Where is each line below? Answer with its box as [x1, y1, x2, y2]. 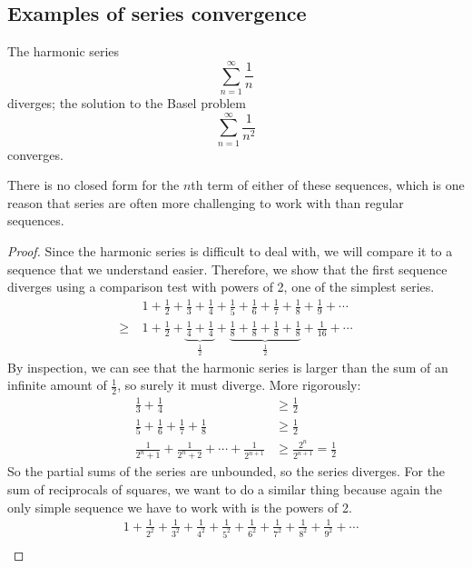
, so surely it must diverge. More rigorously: [117, 375, 361, 394]
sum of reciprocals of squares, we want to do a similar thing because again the [7, 479, 442, 498]
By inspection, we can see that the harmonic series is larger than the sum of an [7, 357, 448, 376]
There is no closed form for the [7, 175, 180, 194]
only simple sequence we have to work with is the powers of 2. [7, 497, 352, 516]
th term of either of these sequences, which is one [191, 175, 465, 194]
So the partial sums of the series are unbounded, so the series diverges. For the [7, 462, 446, 481]
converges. [7, 144, 64, 164]
